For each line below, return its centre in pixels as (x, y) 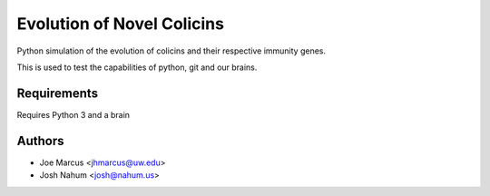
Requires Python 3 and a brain (73, 114)
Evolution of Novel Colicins (120, 24)
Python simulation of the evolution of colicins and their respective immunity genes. (171, 51)
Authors (40, 141)
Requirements (58, 93)
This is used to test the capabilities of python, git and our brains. (137, 67)
